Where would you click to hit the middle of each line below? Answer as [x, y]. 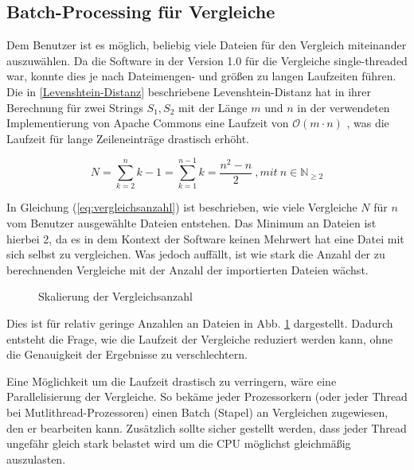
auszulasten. [36, 458]
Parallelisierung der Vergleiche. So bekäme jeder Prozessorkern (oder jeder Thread [207, 396]
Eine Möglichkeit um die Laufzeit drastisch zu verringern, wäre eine [172, 381]
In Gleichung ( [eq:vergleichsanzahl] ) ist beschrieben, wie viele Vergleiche [182, 207]
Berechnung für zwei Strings [75, 107]
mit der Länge [213, 107]
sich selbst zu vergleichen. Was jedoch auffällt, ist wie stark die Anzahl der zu [196, 254]
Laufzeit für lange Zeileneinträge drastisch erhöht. [128, 138]
